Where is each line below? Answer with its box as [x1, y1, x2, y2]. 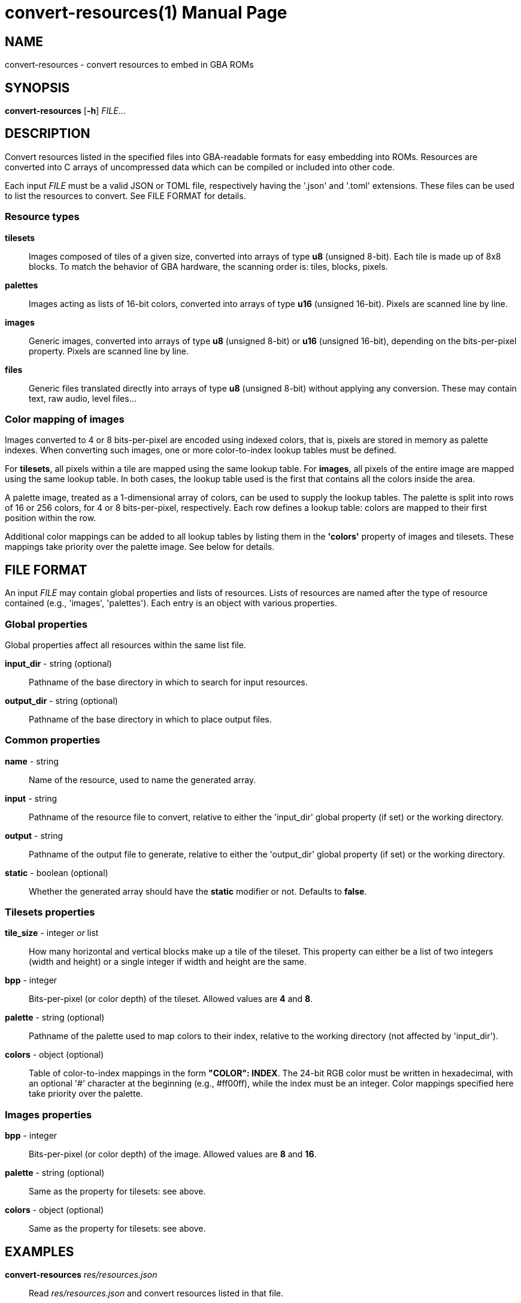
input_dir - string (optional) [5, 658, 112, 669]
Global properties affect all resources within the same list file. [5, 639, 246, 650]
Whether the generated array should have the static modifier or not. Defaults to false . [29, 886, 367, 896]
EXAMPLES [5, 1244, 74, 1259]
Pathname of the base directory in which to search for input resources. [29, 676, 308, 687]
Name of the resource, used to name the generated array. [29, 774, 256, 785]
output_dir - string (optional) [5, 695, 118, 706]
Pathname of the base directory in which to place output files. [29, 714, 272, 724]
